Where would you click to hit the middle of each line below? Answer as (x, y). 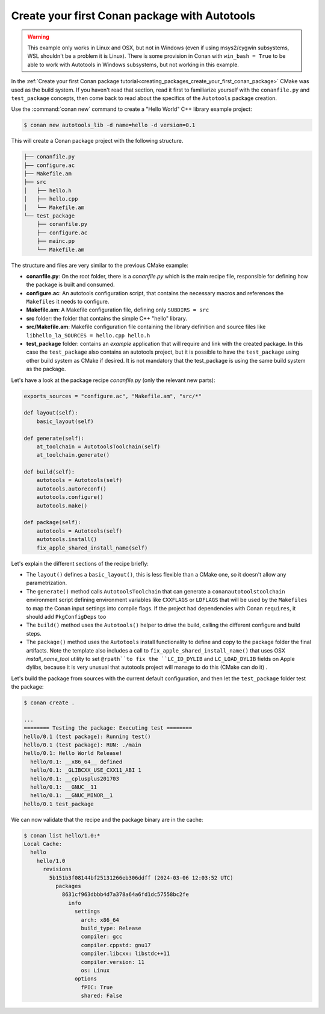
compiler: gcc (102, 937)
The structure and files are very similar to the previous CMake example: (100, 265)
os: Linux (95, 970)
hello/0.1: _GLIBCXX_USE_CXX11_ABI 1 (86, 770)
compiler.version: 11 (113, 962)
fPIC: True (97, 987)
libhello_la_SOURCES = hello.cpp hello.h (88, 335)
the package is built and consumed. (70, 285)
